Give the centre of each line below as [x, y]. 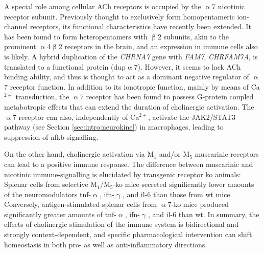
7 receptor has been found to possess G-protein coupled [167, 97]
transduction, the [42, 97]
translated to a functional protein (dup [65, 66]
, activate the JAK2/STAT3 [191, 117]
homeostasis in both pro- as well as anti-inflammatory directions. [106, 244]
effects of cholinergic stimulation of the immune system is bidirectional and [121, 224]
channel [16, 26]
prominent [20, 46]
